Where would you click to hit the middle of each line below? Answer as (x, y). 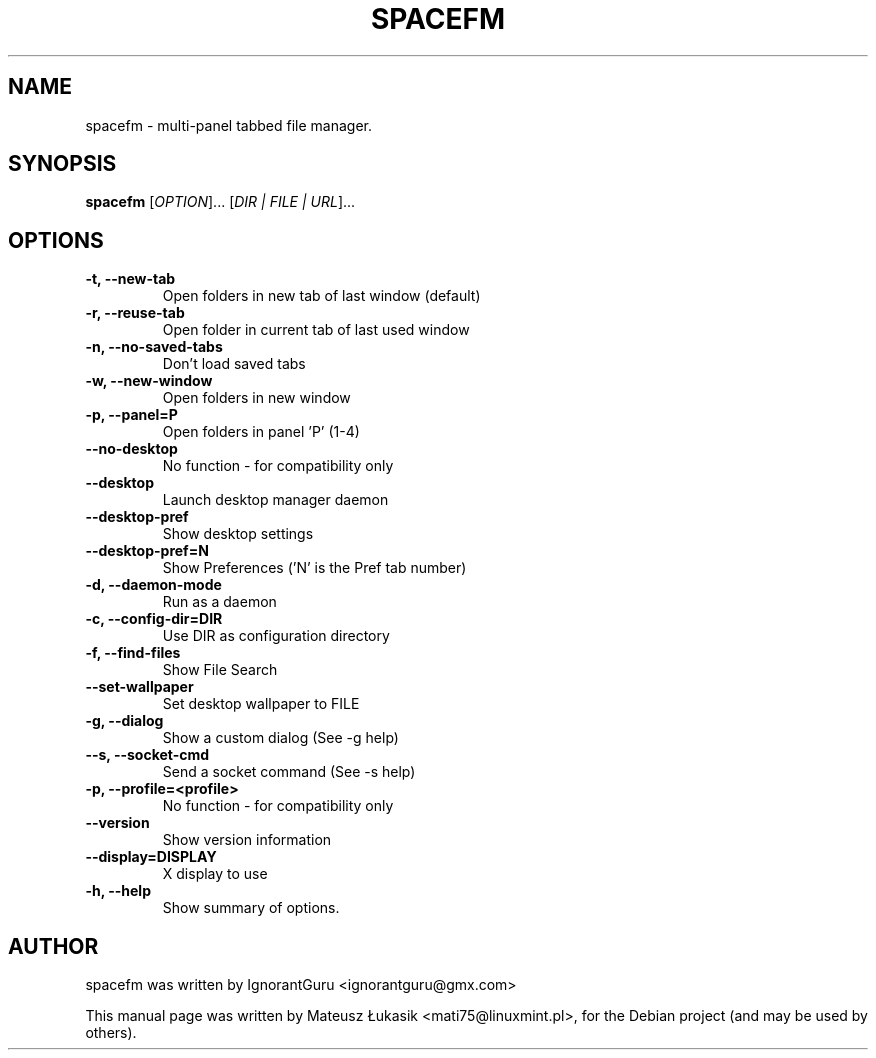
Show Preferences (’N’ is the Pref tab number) (314, 568)
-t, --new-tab (130, 279)
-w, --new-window (149, 381)
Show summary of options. (251, 908)
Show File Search (220, 670)
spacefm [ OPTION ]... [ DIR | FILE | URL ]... (220, 202)
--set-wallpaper (139, 687)
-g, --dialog (124, 721)
